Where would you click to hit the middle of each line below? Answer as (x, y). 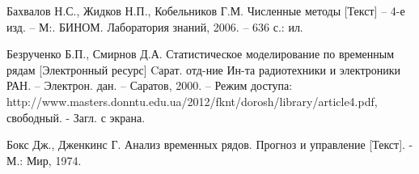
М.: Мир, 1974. (44, 160)
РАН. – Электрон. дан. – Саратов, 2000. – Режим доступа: (150, 85)
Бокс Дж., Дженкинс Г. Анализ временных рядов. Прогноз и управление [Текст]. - (210, 144)
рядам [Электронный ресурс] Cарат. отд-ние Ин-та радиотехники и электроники (203, 69)
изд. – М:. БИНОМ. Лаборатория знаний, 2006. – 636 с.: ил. (155, 26)
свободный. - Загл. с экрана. (76, 117)
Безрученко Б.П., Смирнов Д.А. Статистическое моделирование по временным (201, 54)
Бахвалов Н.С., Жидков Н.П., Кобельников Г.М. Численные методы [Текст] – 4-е (206, 11)
